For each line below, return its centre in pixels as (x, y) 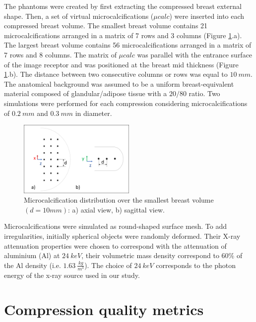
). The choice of (108, 265)
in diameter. (94, 113)
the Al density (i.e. (32, 265)
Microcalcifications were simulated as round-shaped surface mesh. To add (115, 226)
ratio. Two (204, 93)
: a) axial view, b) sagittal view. (116, 209)
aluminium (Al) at (32, 255)
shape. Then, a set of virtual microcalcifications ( (79, 16)
